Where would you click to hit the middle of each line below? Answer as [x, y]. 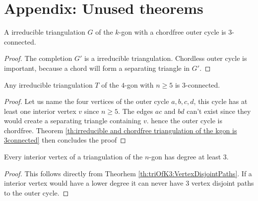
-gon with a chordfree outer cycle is [172, 32]
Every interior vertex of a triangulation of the [73, 157]
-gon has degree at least [185, 157]
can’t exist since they [219, 111]
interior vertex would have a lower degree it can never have [94, 183]
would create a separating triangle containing [73, 121]
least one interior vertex [40, 111]
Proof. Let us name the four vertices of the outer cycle [87, 101]
